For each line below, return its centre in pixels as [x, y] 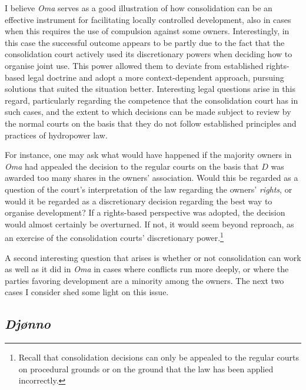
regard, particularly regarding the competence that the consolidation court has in [152, 100]
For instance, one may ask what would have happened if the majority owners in [148, 155]
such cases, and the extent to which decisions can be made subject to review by [148, 112]
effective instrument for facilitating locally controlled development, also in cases [148, 19]
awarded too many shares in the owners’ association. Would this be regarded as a [152, 178]
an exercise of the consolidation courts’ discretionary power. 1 [114, 237]
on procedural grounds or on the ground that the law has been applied [146, 368]
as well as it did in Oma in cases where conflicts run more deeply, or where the [147, 269]
